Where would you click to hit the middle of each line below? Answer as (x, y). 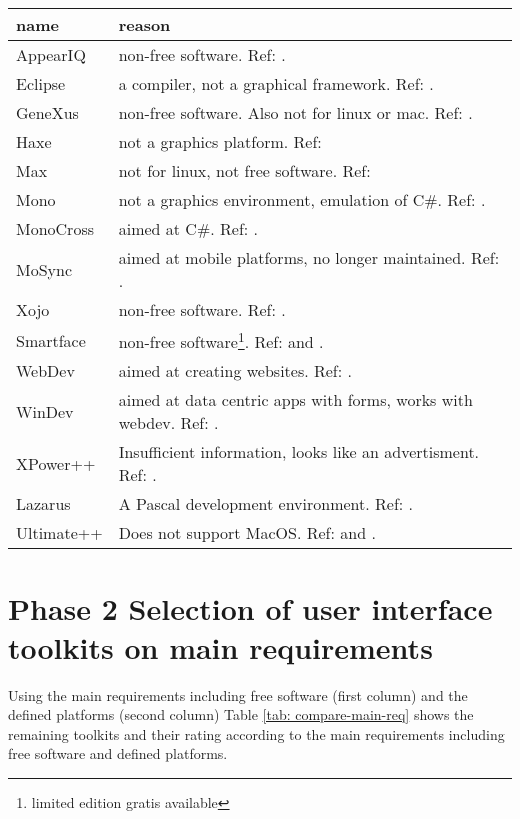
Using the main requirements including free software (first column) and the (238, 694)
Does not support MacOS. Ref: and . (247, 533)
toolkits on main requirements (220, 646)
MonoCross (55, 228)
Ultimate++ (59, 533)
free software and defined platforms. (118, 753)
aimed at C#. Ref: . (188, 228)
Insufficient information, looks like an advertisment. (299, 452)
